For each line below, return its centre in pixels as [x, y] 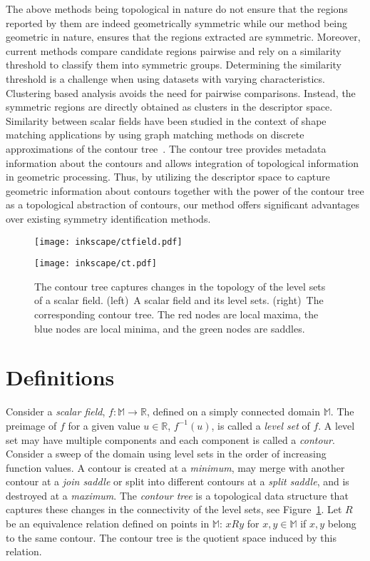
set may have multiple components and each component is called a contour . [170, 439]
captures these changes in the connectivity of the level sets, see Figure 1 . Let [174, 509]
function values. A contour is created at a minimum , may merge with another [175, 467]
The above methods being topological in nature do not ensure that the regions [177, 9]
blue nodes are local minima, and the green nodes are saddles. [170, 328]
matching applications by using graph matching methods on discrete [155, 135]
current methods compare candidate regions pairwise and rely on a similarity [174, 50]
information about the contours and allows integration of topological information [183, 162]
